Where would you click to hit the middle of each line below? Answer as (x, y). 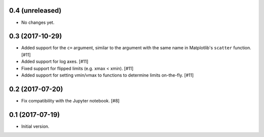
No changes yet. (38, 22)
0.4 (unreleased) (35, 10)
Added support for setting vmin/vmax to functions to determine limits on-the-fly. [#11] (108, 75)
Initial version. (35, 126)
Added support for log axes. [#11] (55, 61)
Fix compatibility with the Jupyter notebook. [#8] (70, 100)
